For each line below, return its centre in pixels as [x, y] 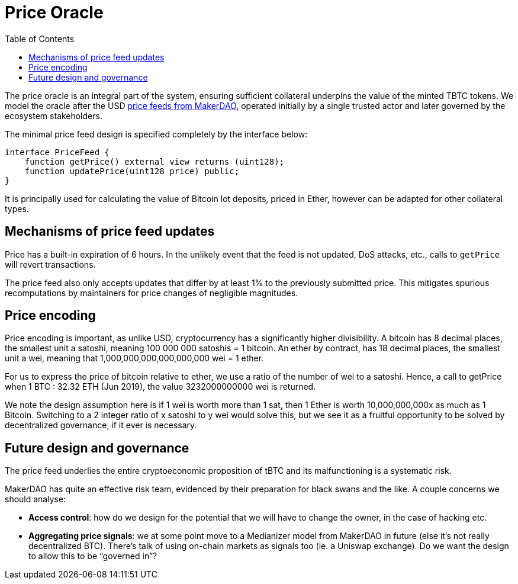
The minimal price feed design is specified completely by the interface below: [156, 134]
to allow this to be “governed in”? [93, 556]
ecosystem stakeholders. [54, 115]
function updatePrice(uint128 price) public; [132, 171]
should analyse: [36, 499]
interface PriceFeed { [57, 152]
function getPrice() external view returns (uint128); [155, 161]
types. [17, 208]
